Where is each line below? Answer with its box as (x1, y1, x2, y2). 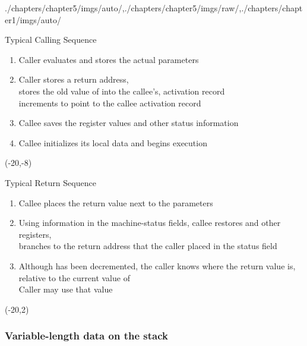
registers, (18, 228, 52, 240)
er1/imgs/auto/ (5, 13, 62, 26)
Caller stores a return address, (18, 73, 129, 86)
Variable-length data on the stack (5, 328, 168, 343)
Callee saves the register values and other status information (18, 117, 239, 129)
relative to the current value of (18, 271, 130, 284)
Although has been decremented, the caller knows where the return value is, (18, 259, 296, 272)
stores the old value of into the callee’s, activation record (18, 84, 225, 97)
